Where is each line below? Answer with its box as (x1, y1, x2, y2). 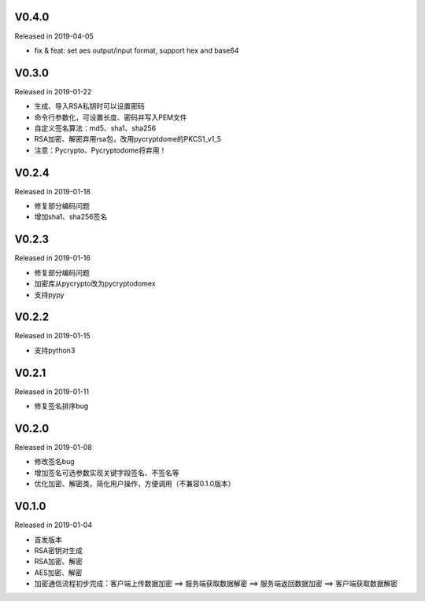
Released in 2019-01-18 (14, 186, 91, 196)
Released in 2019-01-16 (14, 253, 91, 263)
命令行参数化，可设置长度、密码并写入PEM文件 (34, 112, 188, 122)
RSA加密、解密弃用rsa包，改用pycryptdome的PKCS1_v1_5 (34, 135, 222, 144)
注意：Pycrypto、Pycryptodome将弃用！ (34, 146, 167, 155)
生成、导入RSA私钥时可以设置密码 (34, 101, 145, 111)
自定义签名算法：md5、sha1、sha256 (34, 123, 157, 133)
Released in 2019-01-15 (14, 331, 91, 341)
